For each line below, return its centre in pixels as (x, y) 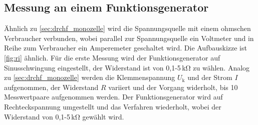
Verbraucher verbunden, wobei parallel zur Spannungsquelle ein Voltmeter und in (129, 38)
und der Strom (210, 77)
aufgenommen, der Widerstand (51, 87)
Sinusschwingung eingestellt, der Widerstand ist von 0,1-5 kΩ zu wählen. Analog (127, 67)
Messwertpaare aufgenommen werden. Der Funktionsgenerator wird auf (113, 97)
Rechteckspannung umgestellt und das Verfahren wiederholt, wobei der (113, 106)
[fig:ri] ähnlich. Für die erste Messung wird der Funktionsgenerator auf (112, 57)
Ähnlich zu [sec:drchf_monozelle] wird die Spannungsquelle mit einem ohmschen (127, 28)
